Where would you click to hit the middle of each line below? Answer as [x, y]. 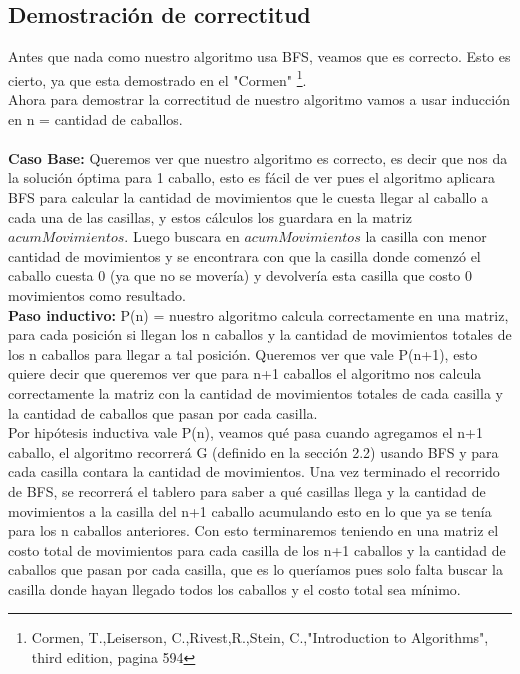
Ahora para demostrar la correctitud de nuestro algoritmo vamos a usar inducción [259, 99]
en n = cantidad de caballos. [95, 118]
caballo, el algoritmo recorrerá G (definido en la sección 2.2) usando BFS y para [253, 451]
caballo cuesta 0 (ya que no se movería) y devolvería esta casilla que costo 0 [240, 275]
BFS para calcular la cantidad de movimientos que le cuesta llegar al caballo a [248, 197]
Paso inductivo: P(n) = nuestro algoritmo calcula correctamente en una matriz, [258, 314]
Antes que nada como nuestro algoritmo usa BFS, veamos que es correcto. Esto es [259, 56]
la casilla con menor [426, 236]
